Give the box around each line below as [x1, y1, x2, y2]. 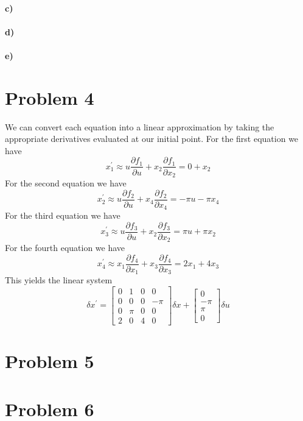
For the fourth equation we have [5, 241, 125, 254]
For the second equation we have [5, 176, 127, 189]
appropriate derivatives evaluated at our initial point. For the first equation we [5, 132, 299, 145]
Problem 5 [5, 348, 94, 373]
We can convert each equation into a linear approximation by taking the [5, 120, 274, 133]
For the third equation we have [5, 209, 120, 222]
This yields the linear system [5, 274, 113, 286]
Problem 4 [5, 85, 94, 110]
